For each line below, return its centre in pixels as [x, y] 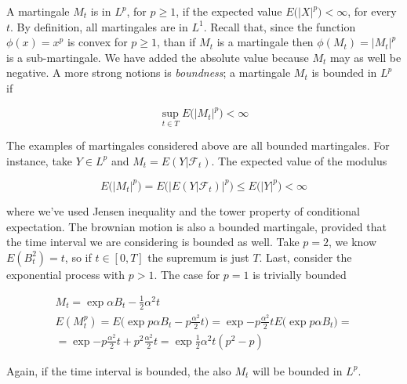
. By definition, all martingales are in [99, 26]
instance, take [40, 160]
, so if [78, 257]
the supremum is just [198, 257]
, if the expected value [229, 11]
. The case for [187, 274]
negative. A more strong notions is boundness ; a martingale [149, 72]
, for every [372, 11]
